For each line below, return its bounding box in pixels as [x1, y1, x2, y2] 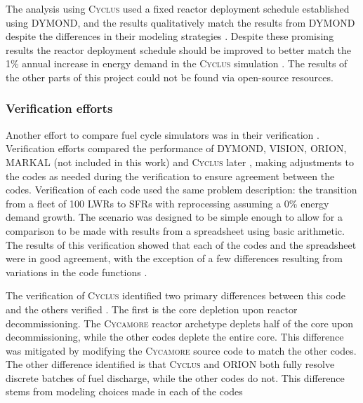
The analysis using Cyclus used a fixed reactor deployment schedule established [6, 1, 350, 15]
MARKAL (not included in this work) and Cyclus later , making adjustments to [6, 154, 354, 169]
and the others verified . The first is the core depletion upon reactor [6, 301, 298, 316]
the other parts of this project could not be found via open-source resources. [6, 69, 334, 84]
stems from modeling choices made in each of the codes [6, 384, 243, 399]
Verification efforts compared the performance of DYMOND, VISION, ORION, [6, 141, 347, 156]
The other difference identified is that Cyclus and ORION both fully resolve [6, 357, 335, 371]
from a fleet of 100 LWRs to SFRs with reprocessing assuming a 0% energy [6, 196, 329, 210]
